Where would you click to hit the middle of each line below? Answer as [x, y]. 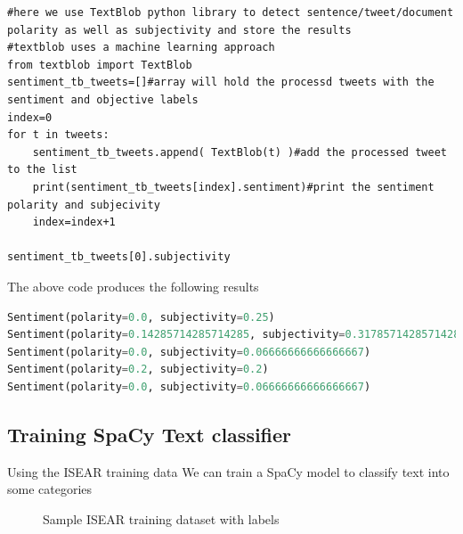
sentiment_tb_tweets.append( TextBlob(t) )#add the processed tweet [240, 152]
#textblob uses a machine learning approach [141, 48]
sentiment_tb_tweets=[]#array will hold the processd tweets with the [221, 82]
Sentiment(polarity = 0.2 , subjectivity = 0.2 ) [138, 370]
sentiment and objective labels [103, 99]
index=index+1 [74, 222]
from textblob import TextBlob [100, 65]
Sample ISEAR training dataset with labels [161, 518]
